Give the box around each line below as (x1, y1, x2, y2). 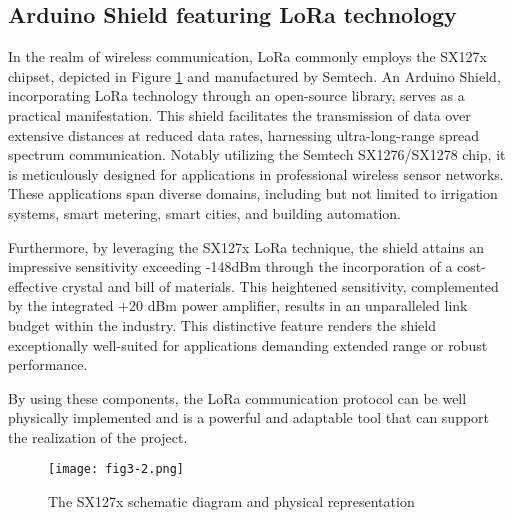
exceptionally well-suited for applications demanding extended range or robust (8, 334, 488, 355)
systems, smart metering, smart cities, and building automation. (8, 202, 401, 223)
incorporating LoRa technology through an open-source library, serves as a (8, 85, 465, 106)
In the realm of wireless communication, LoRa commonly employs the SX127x (8, 46, 487, 67)
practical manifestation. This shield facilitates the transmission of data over (8, 104, 471, 125)
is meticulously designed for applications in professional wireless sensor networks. (8, 163, 504, 184)
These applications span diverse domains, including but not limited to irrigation (8, 183, 498, 204)
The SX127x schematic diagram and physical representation (48, 491, 415, 512)
